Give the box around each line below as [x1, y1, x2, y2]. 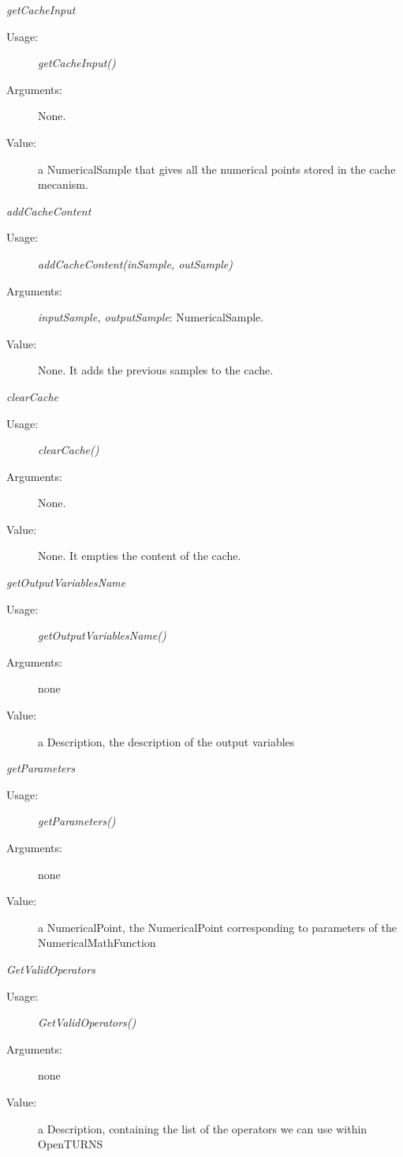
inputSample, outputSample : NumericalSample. [38, 309, 264, 325]
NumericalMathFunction [38, 934, 156, 951]
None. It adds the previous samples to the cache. [38, 362, 274, 378]
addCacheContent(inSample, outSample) [38, 255, 233, 272]
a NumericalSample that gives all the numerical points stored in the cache [38, 160, 396, 177]
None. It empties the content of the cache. [38, 547, 241, 564]
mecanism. [38, 176, 88, 193]
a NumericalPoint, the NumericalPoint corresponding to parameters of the [38, 918, 397, 935]
